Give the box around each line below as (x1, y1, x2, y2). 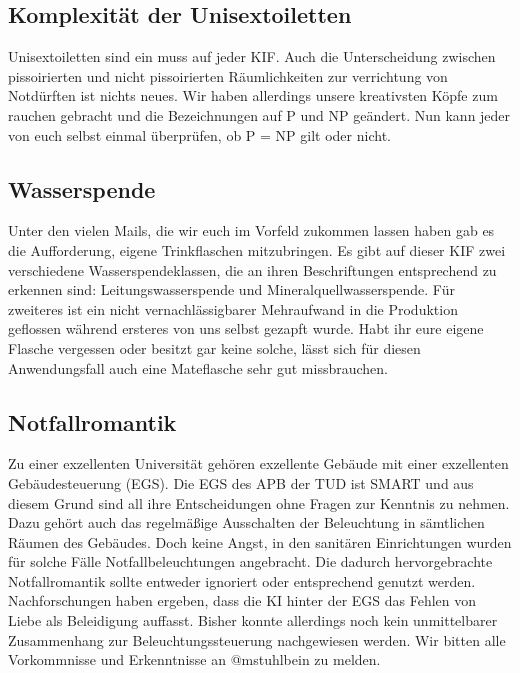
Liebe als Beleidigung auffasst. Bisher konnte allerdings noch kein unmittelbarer (8, 610, 498, 631)
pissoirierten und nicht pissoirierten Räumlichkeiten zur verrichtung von (8, 65, 448, 86)
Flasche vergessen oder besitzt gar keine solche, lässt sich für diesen (8, 337, 421, 358)
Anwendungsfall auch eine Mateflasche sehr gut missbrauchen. (8, 357, 389, 378)
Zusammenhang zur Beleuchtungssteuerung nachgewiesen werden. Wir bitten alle (8, 629, 506, 650)
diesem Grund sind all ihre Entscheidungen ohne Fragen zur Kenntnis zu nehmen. (8, 492, 510, 513)
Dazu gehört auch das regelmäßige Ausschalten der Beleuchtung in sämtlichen (8, 512, 485, 533)
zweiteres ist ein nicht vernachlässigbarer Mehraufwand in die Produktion (8, 298, 458, 319)
